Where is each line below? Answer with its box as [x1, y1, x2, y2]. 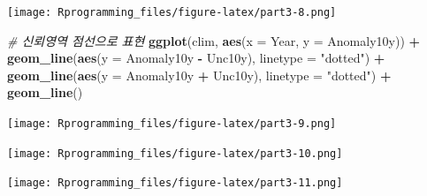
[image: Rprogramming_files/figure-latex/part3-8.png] [7, 6, 337, 19]
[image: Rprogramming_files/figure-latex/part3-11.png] [7, 177, 343, 190]
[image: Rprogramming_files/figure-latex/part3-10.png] [7, 147, 343, 160]
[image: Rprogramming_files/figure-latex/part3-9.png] [7, 117, 337, 131]
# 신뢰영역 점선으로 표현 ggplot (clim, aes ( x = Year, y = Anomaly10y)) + [7, 31, 421, 49]
